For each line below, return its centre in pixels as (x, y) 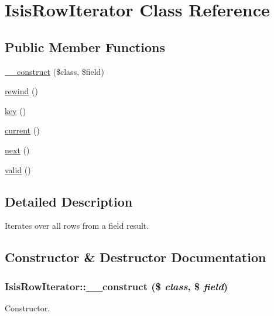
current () (22, 130)
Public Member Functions (85, 47)
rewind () (21, 91)
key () (16, 110)
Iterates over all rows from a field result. (77, 226)
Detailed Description (69, 201)
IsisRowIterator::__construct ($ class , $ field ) (117, 286)
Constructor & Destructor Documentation (136, 257)
